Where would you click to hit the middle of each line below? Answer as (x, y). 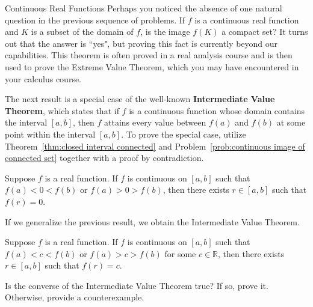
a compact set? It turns (265, 32)
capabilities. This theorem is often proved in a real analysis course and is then (149, 55)
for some (180, 253)
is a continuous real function (247, 20)
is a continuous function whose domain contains (217, 110)
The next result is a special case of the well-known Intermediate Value (140, 99)
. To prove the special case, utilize (184, 134)
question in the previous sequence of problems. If (95, 20)
